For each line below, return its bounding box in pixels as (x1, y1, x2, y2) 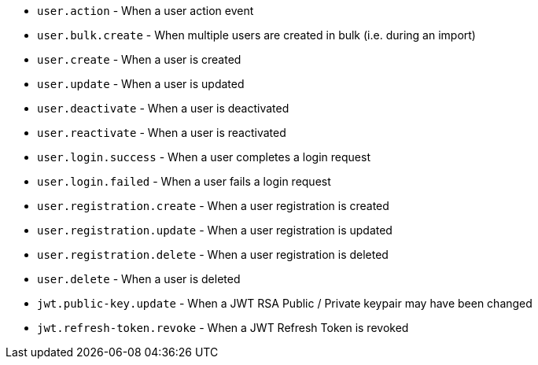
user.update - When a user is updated (37, 77, 245, 90)
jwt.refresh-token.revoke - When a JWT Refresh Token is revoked (37, 321, 409, 334)
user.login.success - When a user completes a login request (37, 150, 370, 164)
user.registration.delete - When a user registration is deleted (37, 248, 389, 261)
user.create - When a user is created (37, 53, 241, 66)
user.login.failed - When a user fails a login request (37, 175, 331, 188)
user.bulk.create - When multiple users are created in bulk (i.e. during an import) (37, 28, 476, 42)
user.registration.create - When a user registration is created (37, 199, 389, 212)
